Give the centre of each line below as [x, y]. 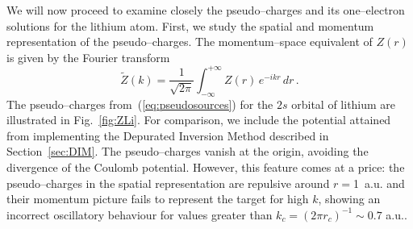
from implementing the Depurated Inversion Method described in [168, 135]
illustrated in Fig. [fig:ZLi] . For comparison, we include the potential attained [199, 120]
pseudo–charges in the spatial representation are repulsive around [168, 183]
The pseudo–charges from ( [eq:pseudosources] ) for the [140, 104]
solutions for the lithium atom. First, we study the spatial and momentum [190, 25]
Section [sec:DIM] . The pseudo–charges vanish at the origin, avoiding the [188, 151]
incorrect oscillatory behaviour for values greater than [140, 214]
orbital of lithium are [344, 104]
